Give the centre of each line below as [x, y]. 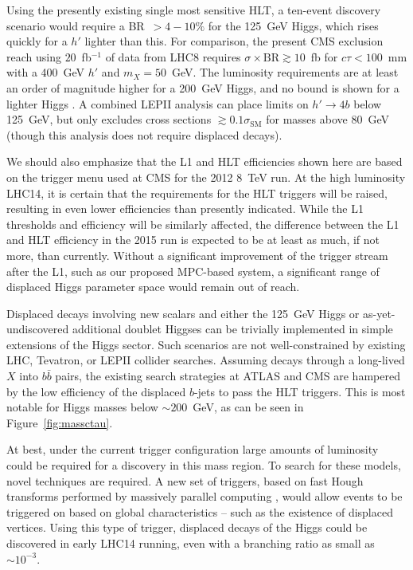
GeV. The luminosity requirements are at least [285, 72]
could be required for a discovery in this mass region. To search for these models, [204, 465]
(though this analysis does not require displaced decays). [144, 134]
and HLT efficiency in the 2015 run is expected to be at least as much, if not [193, 240]
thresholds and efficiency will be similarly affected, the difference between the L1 [203, 224]
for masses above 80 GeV [327, 119]
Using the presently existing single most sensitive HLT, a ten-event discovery [194, 10]
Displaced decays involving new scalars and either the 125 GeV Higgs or [183, 313]
